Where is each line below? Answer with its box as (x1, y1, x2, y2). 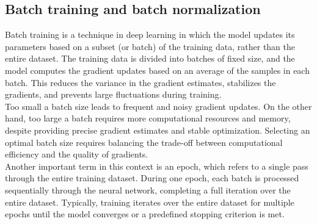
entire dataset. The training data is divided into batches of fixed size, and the (5, 52, 295, 65)
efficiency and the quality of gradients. (5, 148, 148, 161)
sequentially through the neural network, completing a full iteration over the (5, 183, 291, 196)
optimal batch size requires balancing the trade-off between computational (5, 135, 283, 148)
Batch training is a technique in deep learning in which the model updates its (5, 28, 295, 41)
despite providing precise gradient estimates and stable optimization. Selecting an (5, 123, 310, 136)
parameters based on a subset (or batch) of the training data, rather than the (5, 40, 296, 52)
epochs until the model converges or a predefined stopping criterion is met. (5, 208, 285, 220)
